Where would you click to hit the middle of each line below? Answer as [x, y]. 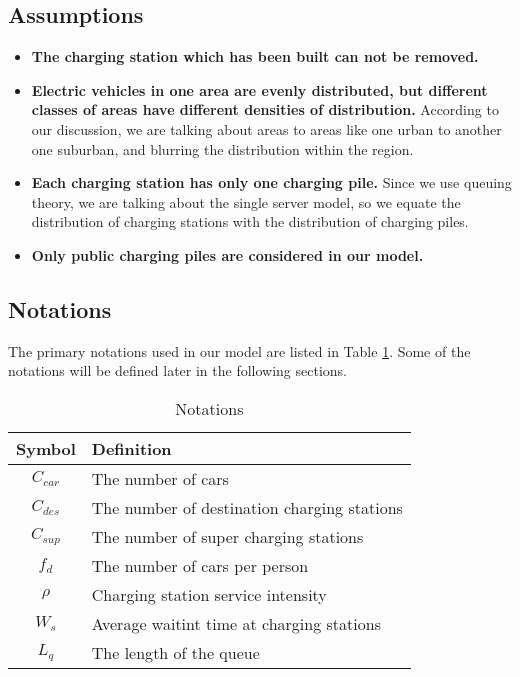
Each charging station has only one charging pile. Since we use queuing [271, 182]
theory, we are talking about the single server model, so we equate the [246, 201]
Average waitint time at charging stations [236, 623]
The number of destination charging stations [247, 507]
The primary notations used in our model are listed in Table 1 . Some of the [239, 350]
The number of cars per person [200, 565]
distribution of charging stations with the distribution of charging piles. [250, 221]
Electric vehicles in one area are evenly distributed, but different [259, 89]
